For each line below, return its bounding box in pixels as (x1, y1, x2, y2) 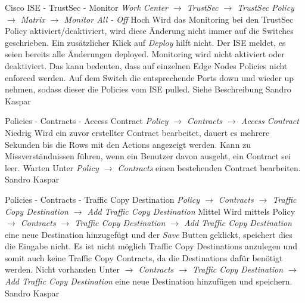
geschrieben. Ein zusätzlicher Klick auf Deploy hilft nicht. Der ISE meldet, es (5, 36, 286, 48)
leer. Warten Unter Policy (5, 161, 99, 174)
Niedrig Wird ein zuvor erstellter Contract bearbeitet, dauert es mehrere (5, 126, 270, 138)
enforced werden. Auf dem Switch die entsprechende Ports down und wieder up (5, 71, 294, 84)
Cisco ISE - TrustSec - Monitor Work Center (5, 1, 169, 13)
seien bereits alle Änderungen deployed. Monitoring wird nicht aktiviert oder (5, 48, 285, 60)
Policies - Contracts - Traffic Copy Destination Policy (5, 193, 200, 205)
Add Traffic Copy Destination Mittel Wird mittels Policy (87, 205, 295, 217)
